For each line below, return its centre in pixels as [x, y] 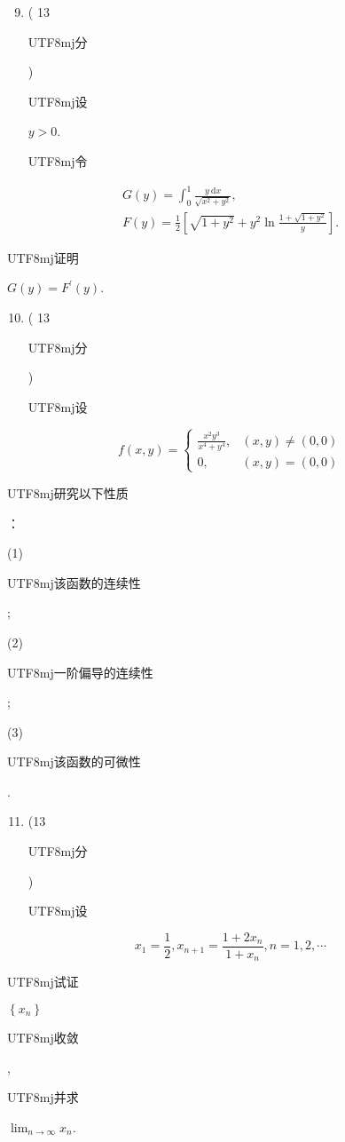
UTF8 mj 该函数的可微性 [74, 761]
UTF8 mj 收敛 [43, 1037]
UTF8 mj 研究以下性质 [68, 492]
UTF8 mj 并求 [43, 1097]
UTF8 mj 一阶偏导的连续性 [80, 672]
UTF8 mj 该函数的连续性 [74, 582]
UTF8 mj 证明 [43, 257]
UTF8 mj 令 [58, 160]
